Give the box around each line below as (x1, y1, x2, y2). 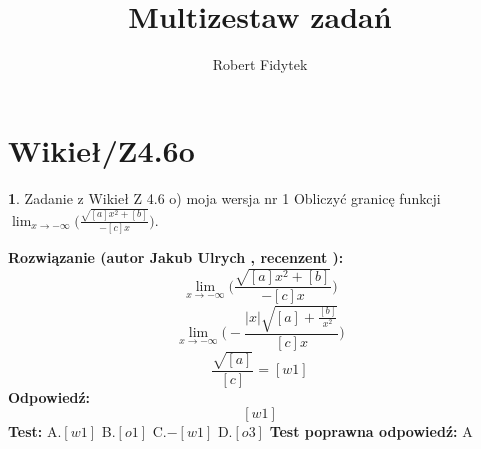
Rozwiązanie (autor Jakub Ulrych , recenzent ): (8, 247, 344, 268)
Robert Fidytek (212, 54, 308, 75)
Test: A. (8, 421, 62, 442)
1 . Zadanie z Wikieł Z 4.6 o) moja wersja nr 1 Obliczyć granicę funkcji (8, 187, 441, 208)
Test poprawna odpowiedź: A (269, 421, 473, 442)
